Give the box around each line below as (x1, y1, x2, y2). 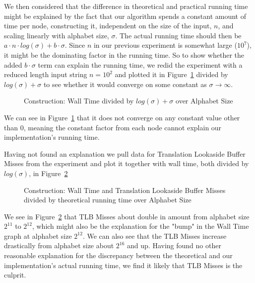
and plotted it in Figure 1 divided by (115, 69, 228, 80)
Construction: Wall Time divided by (24, 95, 134, 106)
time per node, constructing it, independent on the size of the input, (4, 20, 212, 31)
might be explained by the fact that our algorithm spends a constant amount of (4, 10, 246, 21)
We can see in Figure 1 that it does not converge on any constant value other (4, 112, 240, 122)
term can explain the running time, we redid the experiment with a (38, 59, 243, 70)
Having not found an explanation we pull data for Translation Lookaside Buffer (4, 148, 246, 159)
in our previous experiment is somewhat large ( (93, 40, 237, 50)
